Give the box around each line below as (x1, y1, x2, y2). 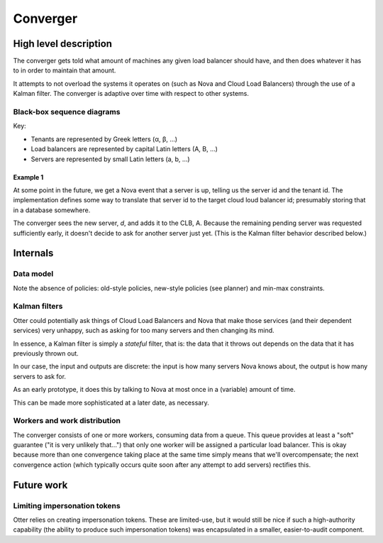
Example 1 (13, 172, 44, 181)
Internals (13, 247, 54, 259)
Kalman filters (13, 302, 63, 312)
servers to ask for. (13, 372, 67, 380)
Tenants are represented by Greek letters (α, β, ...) (30, 135, 177, 143)
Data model (13, 269, 54, 279)
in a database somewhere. (13, 206, 91, 214)
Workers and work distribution (13, 416, 121, 426)
